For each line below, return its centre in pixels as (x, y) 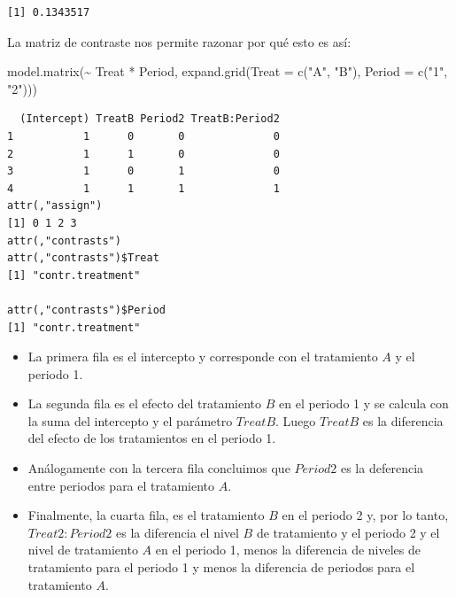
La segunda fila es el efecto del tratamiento (145, 403)
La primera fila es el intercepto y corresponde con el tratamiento (203, 357)
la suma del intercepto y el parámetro (130, 420)
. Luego (296, 420)
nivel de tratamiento (83, 550)
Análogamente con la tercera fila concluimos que (159, 468)
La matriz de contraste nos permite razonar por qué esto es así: (179, 41)
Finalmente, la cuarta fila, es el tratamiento (146, 515)
